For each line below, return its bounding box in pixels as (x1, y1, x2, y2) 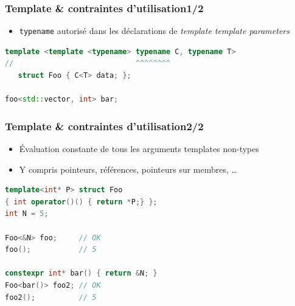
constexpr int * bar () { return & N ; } (5, 269, 158, 278)
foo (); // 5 (5, 245, 97, 254)
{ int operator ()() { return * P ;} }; (5, 197, 158, 206)
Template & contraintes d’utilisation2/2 (5, 118, 204, 133)
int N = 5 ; (5, 209, 49, 218)
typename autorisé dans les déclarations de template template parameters (19, 24, 290, 37)
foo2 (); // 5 (5, 293, 97, 302)
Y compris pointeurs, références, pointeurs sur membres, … (19, 162, 237, 175)
